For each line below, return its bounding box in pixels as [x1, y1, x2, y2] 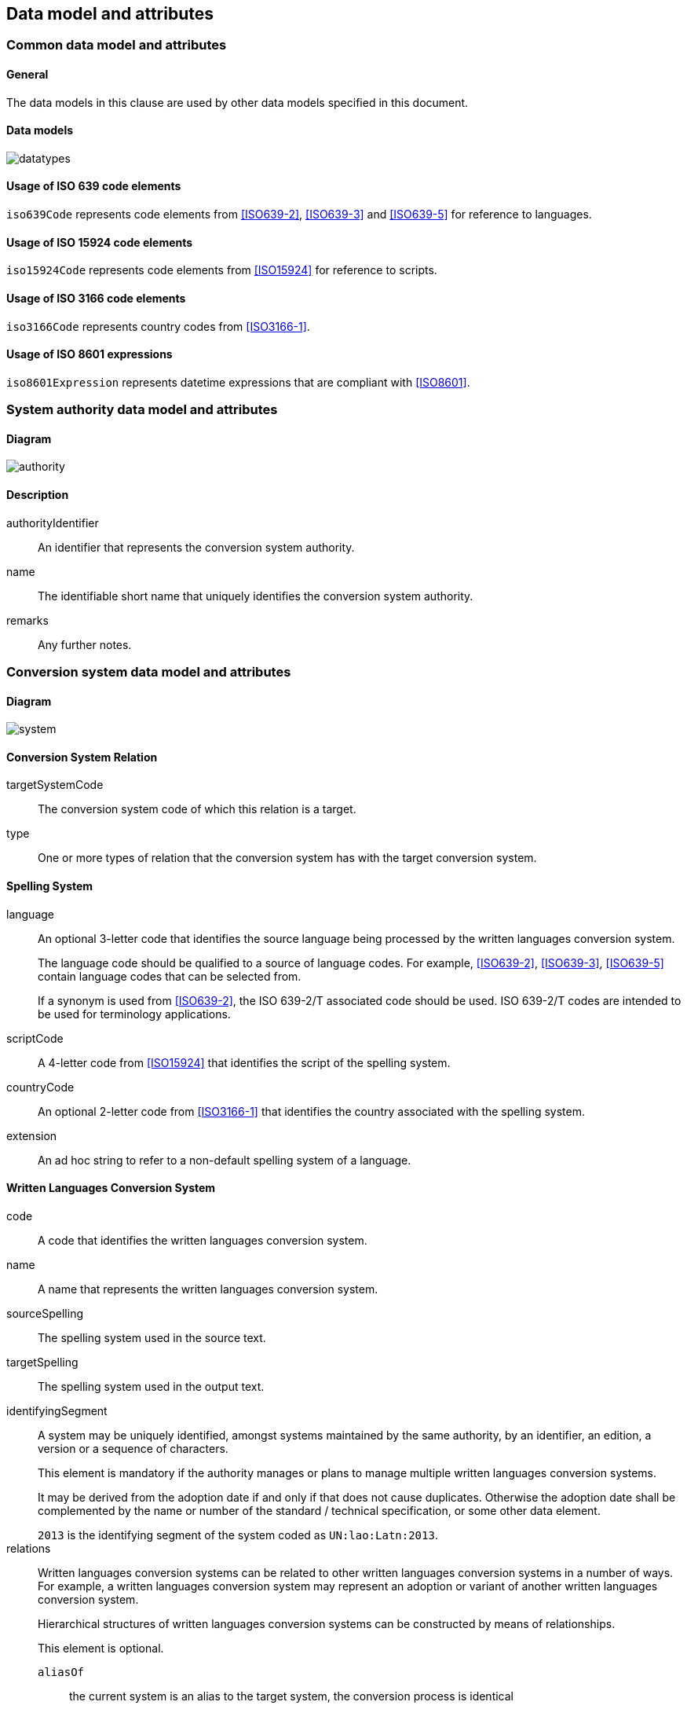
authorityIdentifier [6, 515, 99, 530]
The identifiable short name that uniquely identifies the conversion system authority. [38, 589, 473, 603]
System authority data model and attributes [6, 402, 278, 418]
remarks [6, 613, 49, 627]
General [6, 68, 49, 82]
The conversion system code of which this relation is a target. [38, 802, 356, 816]
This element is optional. [38, 1641, 164, 1655]
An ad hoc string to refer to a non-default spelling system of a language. [38, 1153, 411, 1167]
